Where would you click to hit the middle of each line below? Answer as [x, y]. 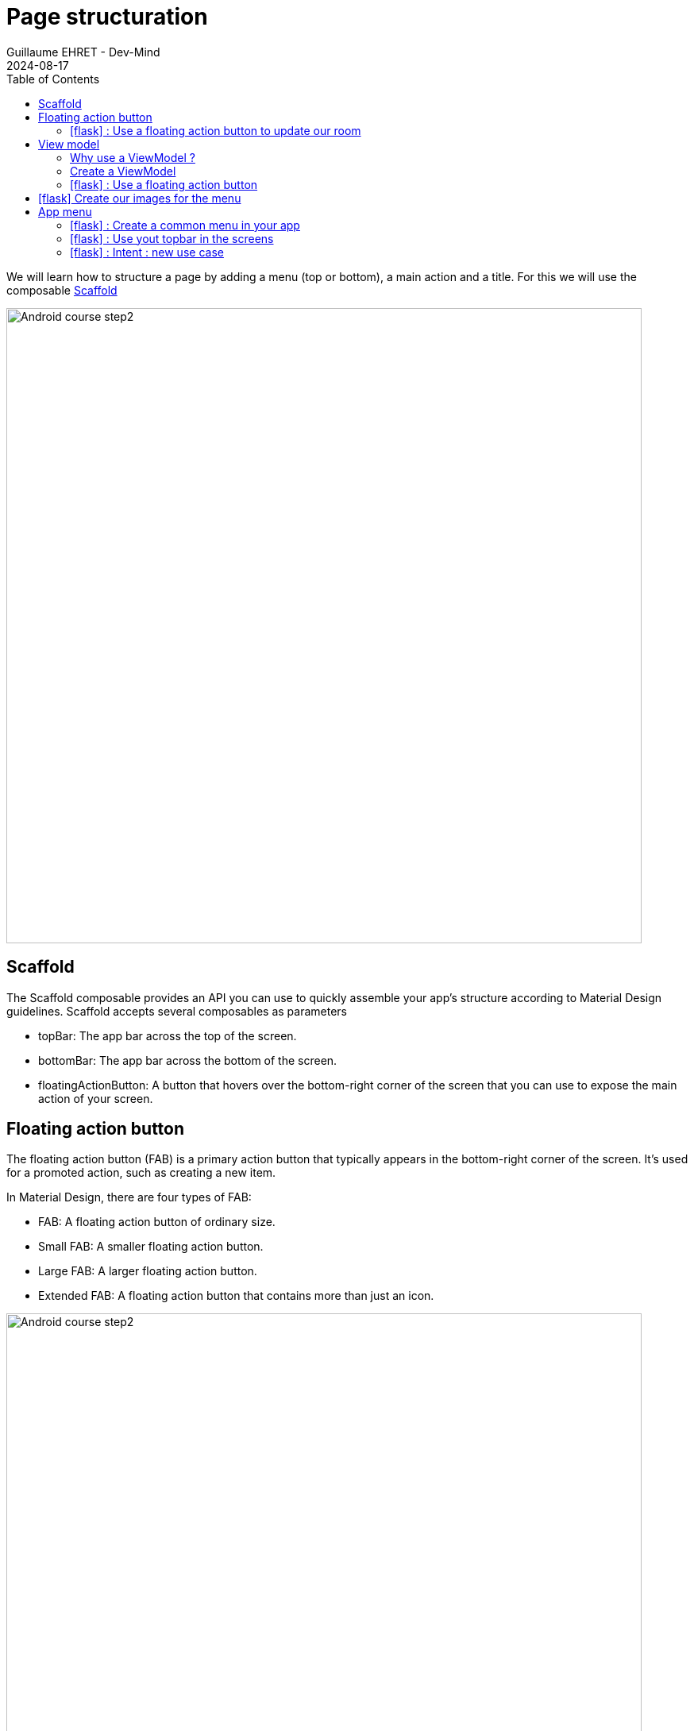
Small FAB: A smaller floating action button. [151, 1247]
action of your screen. [96, 1098]
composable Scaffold [62, 290]
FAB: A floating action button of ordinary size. [157, 1222]
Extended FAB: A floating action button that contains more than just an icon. [236, 1296]
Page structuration [107, 17]
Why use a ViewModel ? [133, 157]
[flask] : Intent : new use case [147, 252]
